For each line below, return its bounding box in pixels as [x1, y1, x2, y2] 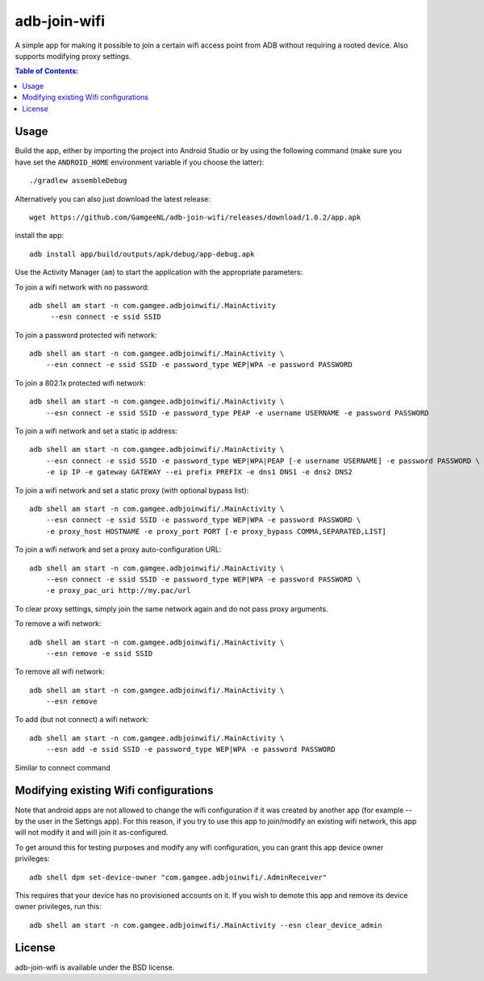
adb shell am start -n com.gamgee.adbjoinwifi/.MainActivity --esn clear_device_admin [29, 920, 382, 929]
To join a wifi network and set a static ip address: [15, 426, 177, 436]
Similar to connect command [15, 762, 111, 772]
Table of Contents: [15, 66, 79, 76]
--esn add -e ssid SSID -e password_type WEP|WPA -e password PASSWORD [45, 745, 336, 754]
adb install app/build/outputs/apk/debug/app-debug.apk [29, 249, 255, 258]
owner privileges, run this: [15, 902, 102, 912]
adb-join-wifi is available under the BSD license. [15, 962, 175, 972]
